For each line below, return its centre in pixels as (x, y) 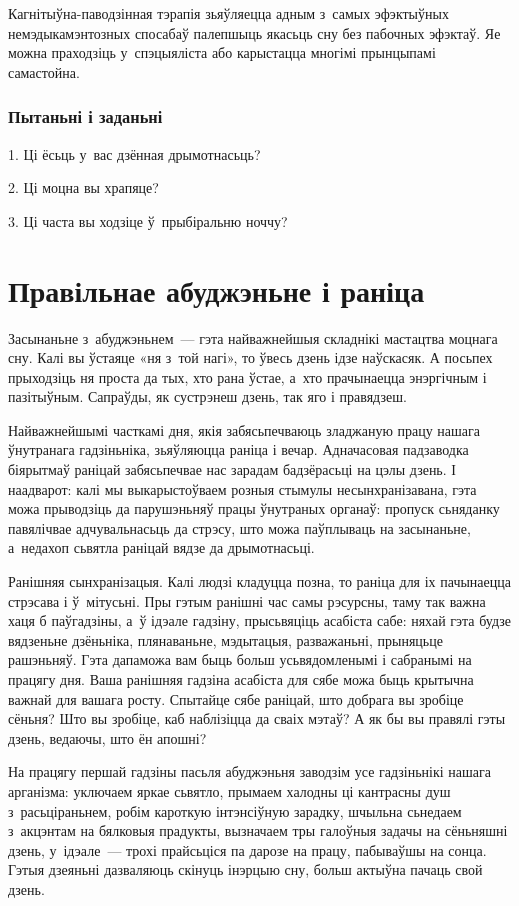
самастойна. (44, 71)
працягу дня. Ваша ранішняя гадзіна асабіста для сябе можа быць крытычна (241, 679)
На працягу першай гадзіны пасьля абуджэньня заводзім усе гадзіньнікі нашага (249, 771)
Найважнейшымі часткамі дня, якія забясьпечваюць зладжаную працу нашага (244, 429)
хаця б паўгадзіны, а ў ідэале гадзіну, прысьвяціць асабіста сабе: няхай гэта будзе (259, 620)
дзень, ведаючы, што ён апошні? (107, 737)
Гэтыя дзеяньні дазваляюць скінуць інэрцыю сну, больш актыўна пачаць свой (245, 869)
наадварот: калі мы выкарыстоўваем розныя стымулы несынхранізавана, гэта (242, 488)
